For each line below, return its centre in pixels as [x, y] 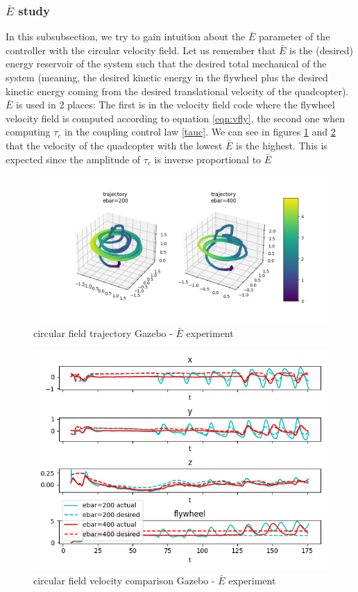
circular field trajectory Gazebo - [103, 332]
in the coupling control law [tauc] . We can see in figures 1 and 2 [200, 132]
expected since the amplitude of [73, 159]
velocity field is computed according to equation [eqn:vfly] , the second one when [176, 118]
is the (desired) [322, 50]
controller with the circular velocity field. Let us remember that [141, 50]
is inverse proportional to [208, 159]
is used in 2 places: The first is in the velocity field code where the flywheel [176, 105]
